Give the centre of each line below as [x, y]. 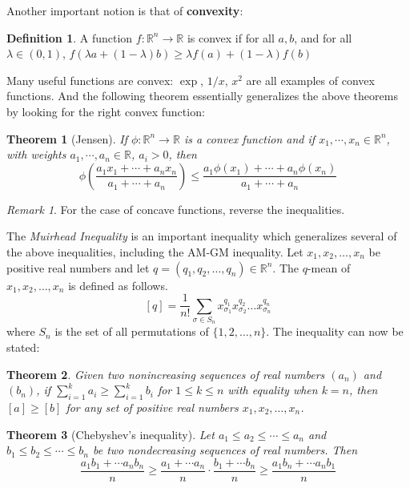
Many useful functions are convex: [90, 80]
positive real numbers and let [78, 267]
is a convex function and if [249, 138]
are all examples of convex [310, 80]
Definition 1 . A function [70, 37]
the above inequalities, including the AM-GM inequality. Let [155, 251]
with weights [36, 154]
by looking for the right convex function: [106, 111]
